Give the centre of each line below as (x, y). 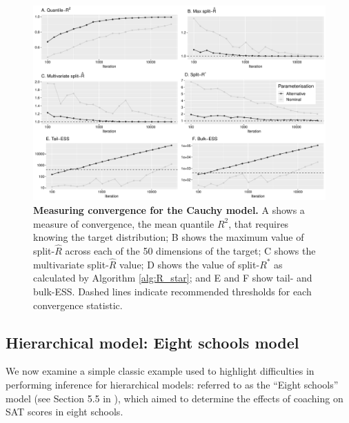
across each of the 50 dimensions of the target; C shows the (190, 250)
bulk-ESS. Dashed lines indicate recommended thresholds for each (172, 291)
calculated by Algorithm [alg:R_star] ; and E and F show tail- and (173, 278)
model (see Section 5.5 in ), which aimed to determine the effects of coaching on (174, 398)
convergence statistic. (78, 305)
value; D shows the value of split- (190, 264)
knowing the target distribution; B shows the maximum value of (169, 237)
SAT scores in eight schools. (64, 412)
